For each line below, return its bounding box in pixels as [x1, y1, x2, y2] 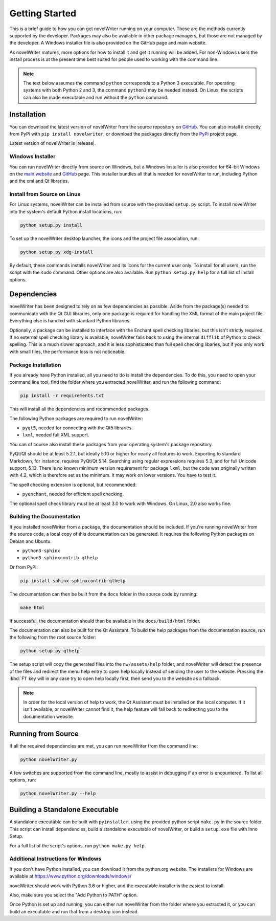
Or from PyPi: [9, 564, 38, 570]
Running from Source [9, 729, 79, 738]
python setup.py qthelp [20, 648, 80, 654]
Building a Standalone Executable [9, 805, 119, 814]
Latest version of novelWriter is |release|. [9, 140, 97, 146]
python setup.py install [20, 222, 83, 228]
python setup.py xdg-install [20, 249, 94, 255]
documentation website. [23, 713, 74, 719]
